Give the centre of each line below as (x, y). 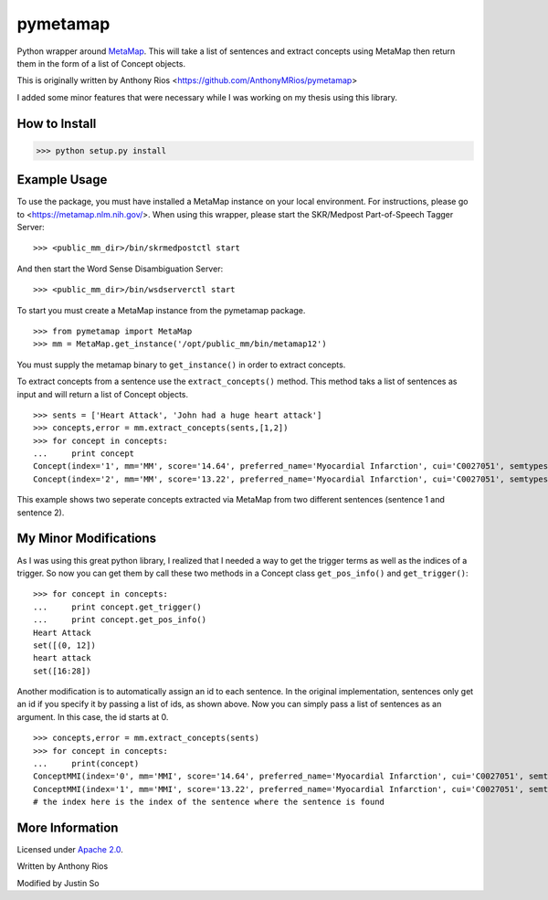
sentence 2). (41, 513)
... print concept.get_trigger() (118, 607)
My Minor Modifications (87, 539)
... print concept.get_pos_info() (120, 620)
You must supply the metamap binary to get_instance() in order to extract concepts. (181, 365)
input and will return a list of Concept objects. (103, 394)
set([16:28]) (62, 671)
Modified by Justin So (58, 883)
